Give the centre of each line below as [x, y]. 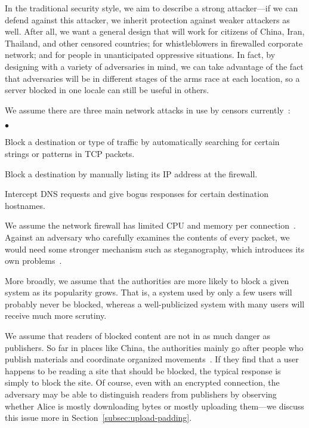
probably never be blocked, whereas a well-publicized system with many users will [155, 304]
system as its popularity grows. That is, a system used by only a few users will [149, 292]
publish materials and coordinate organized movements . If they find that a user [152, 359]
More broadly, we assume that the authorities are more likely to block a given [147, 280]
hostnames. [25, 205]
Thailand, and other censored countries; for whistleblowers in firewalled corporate [154, 43]
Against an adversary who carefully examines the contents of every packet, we [147, 237]
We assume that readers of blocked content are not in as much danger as [137, 336]
